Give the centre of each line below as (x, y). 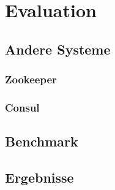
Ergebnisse (39, 177)
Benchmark (42, 141)
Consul (22, 107)
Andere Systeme (58, 49)
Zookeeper (31, 79)
